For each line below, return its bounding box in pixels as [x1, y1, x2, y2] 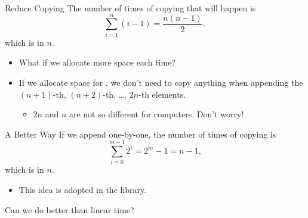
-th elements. [138, 88, 186, 100]
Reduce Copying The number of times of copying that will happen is [5, 2, 256, 14]
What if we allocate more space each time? [19, 56, 175, 68]
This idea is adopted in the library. [19, 183, 147, 195]
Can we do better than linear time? [5, 203, 134, 216]
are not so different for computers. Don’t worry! [69, 108, 244, 120]
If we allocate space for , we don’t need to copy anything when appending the [19, 76, 303, 88]
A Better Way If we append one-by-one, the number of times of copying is [5, 127, 276, 140]
